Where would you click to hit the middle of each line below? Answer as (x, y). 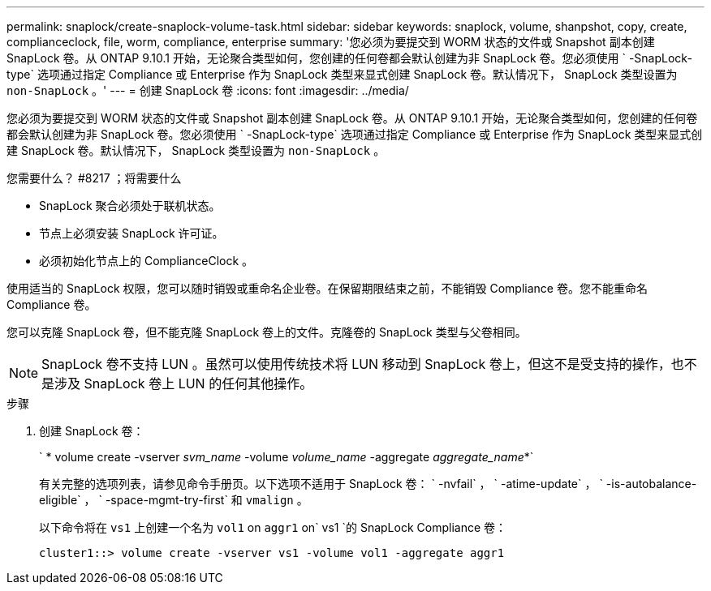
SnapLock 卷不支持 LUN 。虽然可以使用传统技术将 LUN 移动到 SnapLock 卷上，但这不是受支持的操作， (356, 364)
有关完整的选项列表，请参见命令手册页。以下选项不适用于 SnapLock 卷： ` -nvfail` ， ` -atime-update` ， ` (321, 484)
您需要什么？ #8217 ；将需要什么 (94, 178)
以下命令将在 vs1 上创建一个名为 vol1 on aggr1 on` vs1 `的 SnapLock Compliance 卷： (273, 527)
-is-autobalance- (651, 484)
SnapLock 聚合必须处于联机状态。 (130, 206)
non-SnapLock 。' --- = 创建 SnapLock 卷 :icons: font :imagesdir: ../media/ (208, 90)
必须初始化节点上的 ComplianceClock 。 (147, 261)
